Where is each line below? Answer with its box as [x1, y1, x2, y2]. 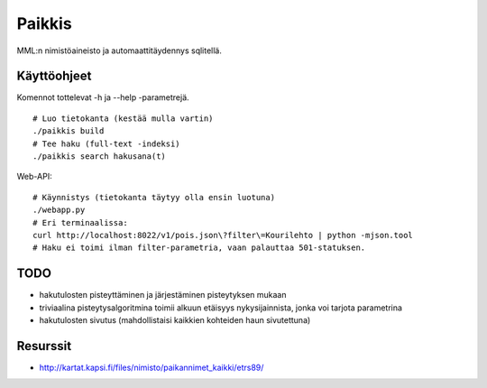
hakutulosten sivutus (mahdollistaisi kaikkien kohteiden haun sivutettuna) [39, 315, 311, 326]
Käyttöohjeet [16, 69, 92, 84]
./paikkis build [32, 126, 105, 136]
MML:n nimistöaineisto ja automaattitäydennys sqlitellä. [16, 45, 223, 56]
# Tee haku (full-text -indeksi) [32, 138, 180, 149]
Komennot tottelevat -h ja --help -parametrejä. [16, 92, 189, 103]
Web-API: [16, 171, 53, 182]
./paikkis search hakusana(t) [32, 152, 167, 162]
